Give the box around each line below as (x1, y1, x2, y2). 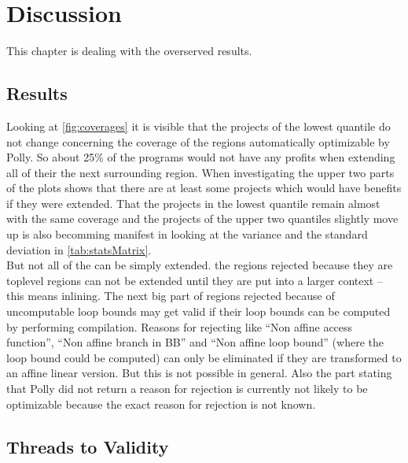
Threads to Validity (6, 434, 169, 458)
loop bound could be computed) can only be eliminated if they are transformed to (6, 349, 402, 365)
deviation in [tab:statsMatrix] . (6, 241, 152, 257)
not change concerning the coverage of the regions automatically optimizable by (6, 133, 390, 150)
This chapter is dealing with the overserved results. (6, 43, 252, 59)
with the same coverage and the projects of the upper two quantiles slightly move (6, 210, 399, 227)
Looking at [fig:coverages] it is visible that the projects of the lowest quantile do (6, 117, 391, 134)
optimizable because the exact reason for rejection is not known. (6, 395, 316, 412)
